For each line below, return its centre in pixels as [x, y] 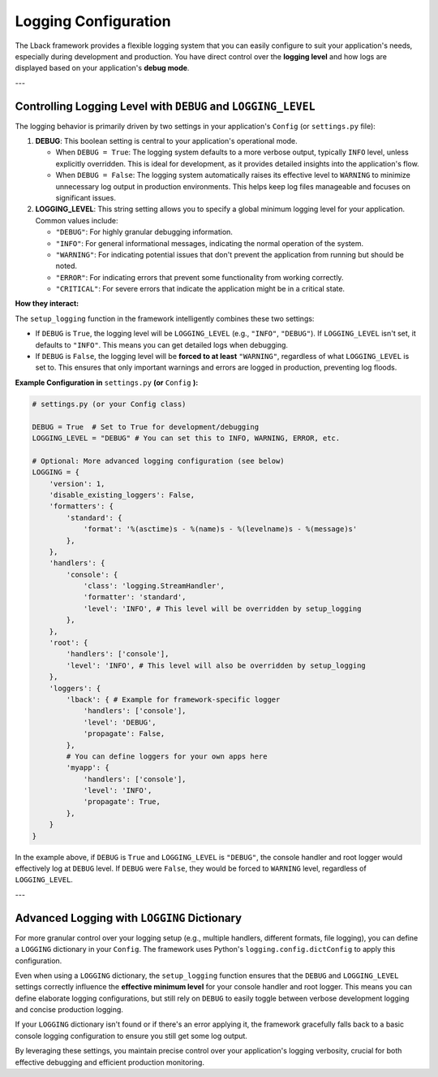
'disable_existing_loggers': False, [122, 495]
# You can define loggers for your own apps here [167, 756]
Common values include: [77, 220]
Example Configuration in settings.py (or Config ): [107, 383]
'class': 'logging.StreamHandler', [154, 586]
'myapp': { [88, 768]
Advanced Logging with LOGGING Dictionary [129, 918]
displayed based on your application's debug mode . [102, 68]
